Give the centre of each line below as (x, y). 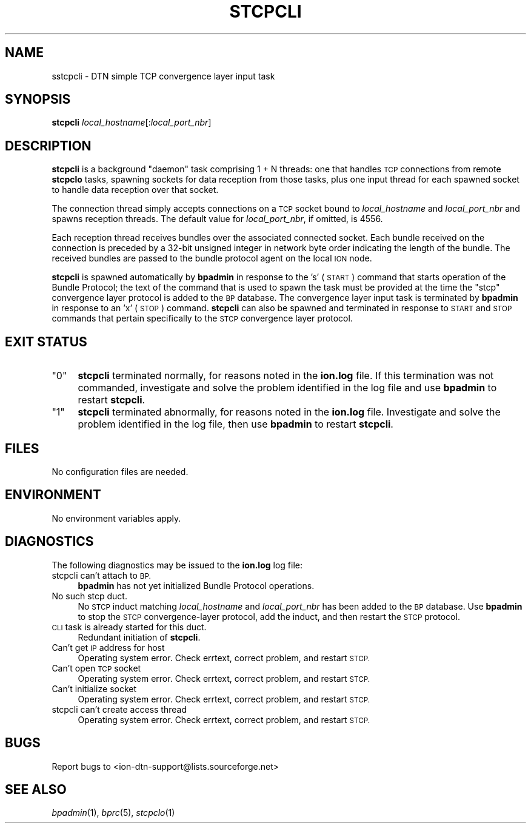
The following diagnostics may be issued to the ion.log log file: (177, 565)
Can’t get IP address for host (108, 647)
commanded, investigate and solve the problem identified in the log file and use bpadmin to (287, 388)
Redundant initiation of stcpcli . (139, 637)
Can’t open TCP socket (96, 668)
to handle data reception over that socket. (135, 190)
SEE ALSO (36, 789)
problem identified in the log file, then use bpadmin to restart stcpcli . (235, 424)
